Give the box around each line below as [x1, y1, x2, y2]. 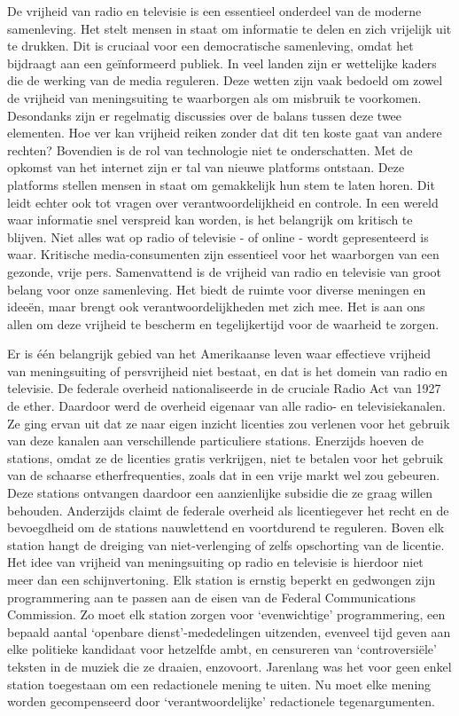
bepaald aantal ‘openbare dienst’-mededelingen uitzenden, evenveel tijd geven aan [7, 622, 451, 641]
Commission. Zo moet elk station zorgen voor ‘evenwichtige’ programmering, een [7, 605, 446, 624]
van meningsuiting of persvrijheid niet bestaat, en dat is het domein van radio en [7, 361, 448, 380]
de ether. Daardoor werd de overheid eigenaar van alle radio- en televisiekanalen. [7, 397, 446, 415]
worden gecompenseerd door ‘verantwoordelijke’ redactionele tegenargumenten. [7, 692, 435, 711]
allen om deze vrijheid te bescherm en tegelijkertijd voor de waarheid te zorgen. [7, 314, 440, 333]
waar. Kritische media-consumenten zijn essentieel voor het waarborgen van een [7, 245, 440, 264]
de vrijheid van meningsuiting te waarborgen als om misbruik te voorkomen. [7, 88, 422, 106]
